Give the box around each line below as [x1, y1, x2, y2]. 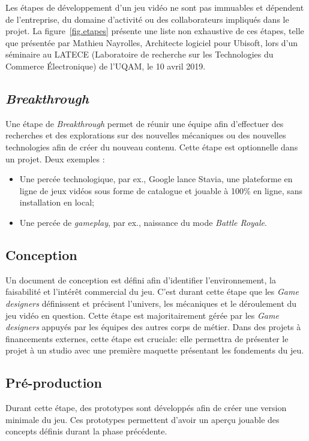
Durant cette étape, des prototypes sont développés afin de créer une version [5, 401, 287, 414]
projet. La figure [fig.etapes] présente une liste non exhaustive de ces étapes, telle [5, 25, 304, 37]
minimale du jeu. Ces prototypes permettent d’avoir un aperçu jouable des [5, 413, 280, 425]
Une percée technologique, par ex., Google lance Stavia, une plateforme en [19, 173, 293, 185]
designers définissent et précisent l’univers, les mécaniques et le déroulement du [5, 297, 297, 309]
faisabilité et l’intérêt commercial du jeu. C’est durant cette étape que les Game [5, 285, 299, 298]
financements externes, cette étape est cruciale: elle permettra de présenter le [5, 332, 289, 345]
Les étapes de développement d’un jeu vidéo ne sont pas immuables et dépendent [5, 1, 304, 13]
